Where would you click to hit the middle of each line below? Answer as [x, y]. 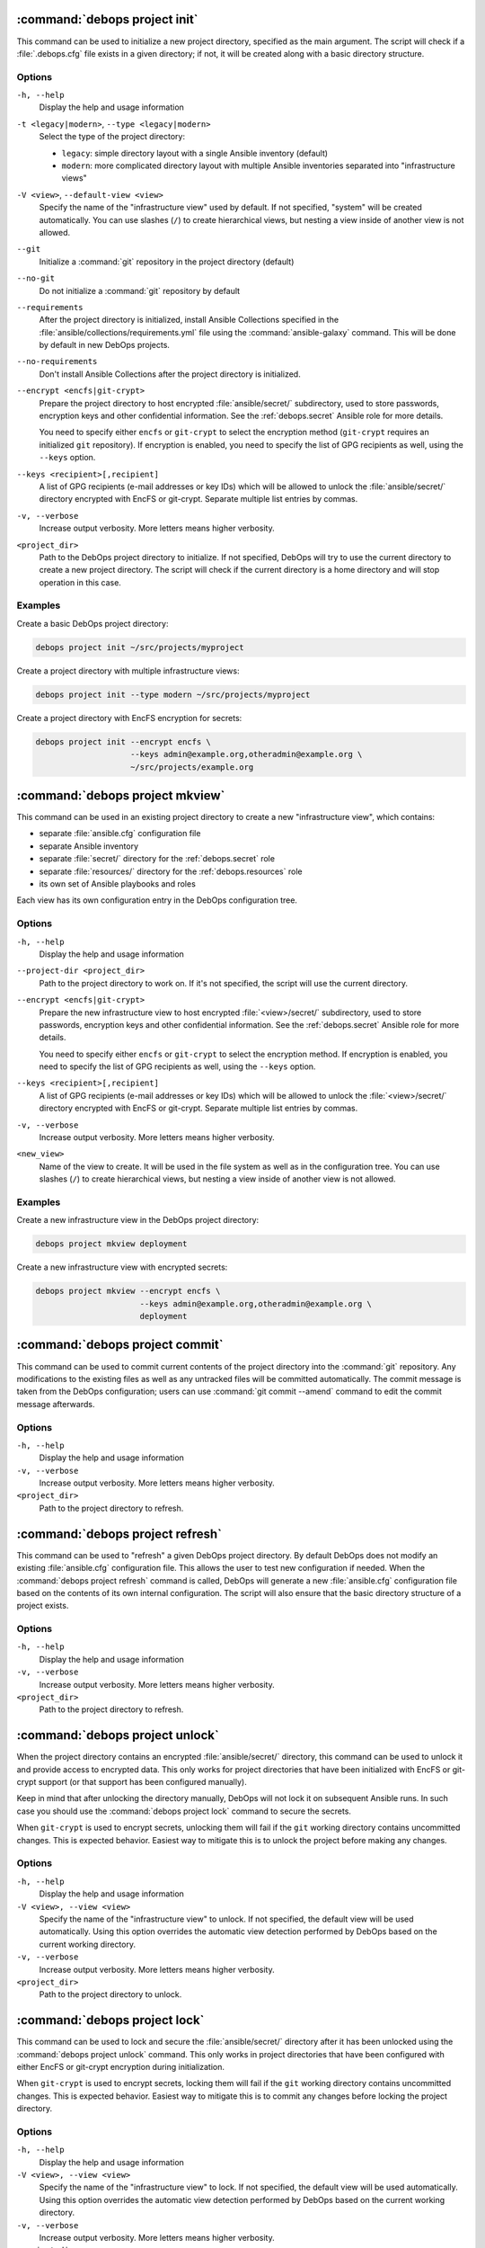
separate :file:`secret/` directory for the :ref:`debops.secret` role [157, 859]
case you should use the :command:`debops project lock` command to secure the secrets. [184, 1811]
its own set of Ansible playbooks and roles [118, 884]
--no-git [36, 278]
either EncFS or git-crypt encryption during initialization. [120, 2066]
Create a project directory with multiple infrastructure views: [128, 671]
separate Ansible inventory [89, 846]
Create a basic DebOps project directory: [93, 623]
